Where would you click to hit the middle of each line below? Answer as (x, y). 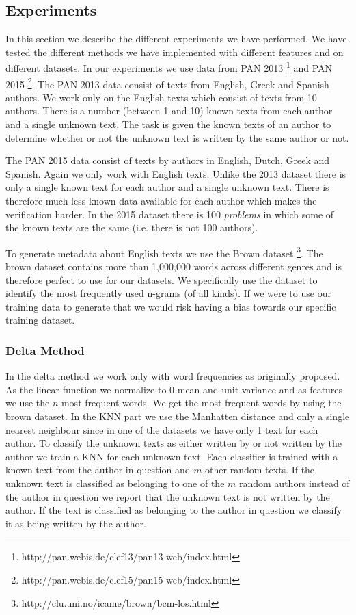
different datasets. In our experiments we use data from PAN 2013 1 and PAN (169, 67)
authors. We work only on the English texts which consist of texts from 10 (161, 97)
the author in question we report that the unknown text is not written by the (168, 496)
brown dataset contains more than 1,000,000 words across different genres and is (174, 266)
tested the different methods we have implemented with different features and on (175, 52)
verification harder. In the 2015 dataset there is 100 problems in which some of (170, 214)
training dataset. (40, 320)
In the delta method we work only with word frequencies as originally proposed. (173, 376)
